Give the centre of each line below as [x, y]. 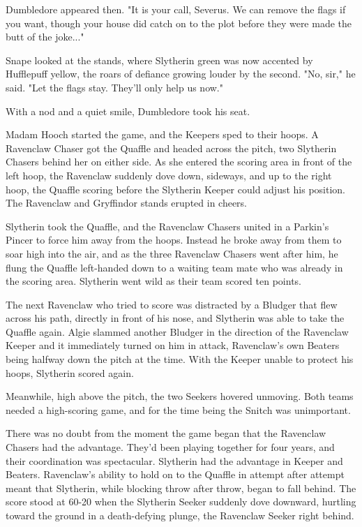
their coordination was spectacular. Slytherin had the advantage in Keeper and [174, 460]
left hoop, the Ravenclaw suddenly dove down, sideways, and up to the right [169, 175]
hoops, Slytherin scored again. [70, 372]
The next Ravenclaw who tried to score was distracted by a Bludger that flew [172, 304]
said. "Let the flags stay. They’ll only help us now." [114, 87]
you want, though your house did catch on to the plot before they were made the [179, 23]
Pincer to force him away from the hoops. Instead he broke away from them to [174, 240]
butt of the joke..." [45, 37]
